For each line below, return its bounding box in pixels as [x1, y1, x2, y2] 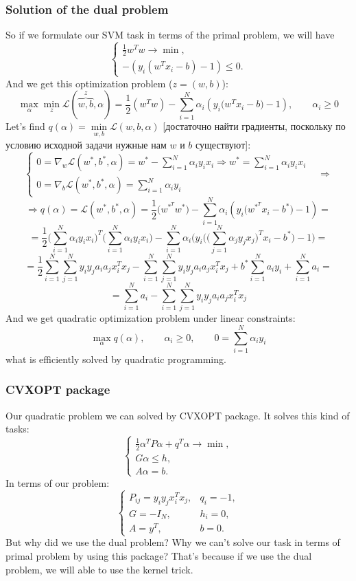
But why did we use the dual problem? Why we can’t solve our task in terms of [5, 535, 340, 549]
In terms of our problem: [5, 475, 110, 490]
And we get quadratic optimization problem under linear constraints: [5, 311, 296, 325]
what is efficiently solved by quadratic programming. [5, 351, 226, 366]
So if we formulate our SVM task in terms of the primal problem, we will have [5, 28, 335, 42]
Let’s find [5, 119, 45, 133]
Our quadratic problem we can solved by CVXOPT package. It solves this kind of [5, 408, 350, 422]
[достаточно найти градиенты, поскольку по [163, 119, 346, 133]
